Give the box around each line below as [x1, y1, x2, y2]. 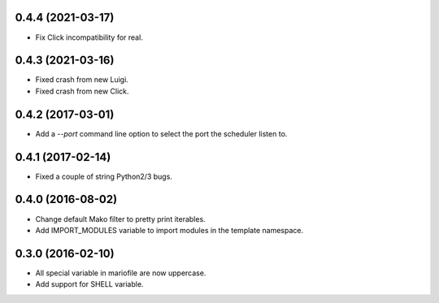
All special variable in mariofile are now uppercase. [35, 268, 206, 278]
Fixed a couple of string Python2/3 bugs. [35, 171, 172, 181]
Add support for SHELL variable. [35, 279, 144, 289]
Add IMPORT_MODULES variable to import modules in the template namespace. [35, 225, 304, 235]
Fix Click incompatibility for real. [35, 32, 144, 42]
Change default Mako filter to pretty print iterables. [35, 214, 206, 223]
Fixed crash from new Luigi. [35, 75, 129, 84]
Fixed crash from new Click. [35, 86, 129, 96]
